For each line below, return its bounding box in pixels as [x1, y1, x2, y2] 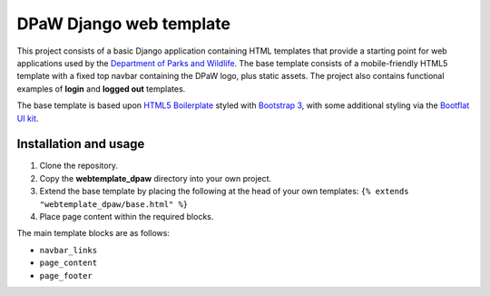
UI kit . [16, 113, 39, 123]
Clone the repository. [39, 160, 118, 172]
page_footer [39, 271, 93, 281]
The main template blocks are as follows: [16, 228, 170, 239]
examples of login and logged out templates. [16, 83, 186, 94]
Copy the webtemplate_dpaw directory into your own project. [39, 173, 272, 183]
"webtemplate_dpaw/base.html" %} [39, 199, 189, 209]
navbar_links [39, 245, 98, 255]
